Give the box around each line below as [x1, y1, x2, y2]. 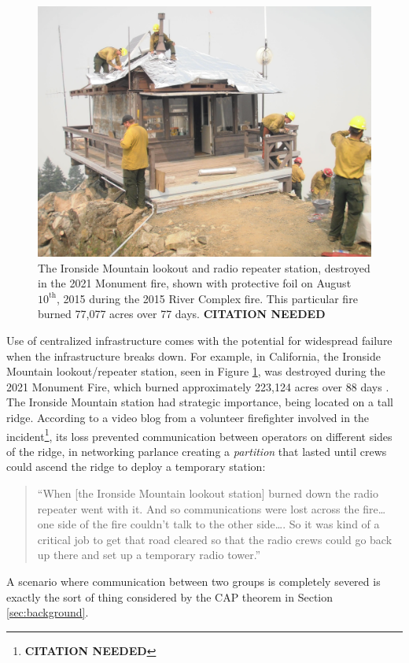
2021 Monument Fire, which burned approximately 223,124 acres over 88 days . [6, 378, 389, 394]
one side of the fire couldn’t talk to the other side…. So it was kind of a [37, 516, 380, 532]
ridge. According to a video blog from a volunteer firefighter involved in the [6, 409, 370, 425]
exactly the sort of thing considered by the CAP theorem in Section [6, 588, 333, 605]
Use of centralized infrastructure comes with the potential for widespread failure [6, 331, 392, 348]
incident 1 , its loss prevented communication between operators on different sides [6, 425, 392, 444]
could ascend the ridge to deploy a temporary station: [6, 458, 266, 475]
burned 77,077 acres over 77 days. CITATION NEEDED [38, 306, 326, 322]
